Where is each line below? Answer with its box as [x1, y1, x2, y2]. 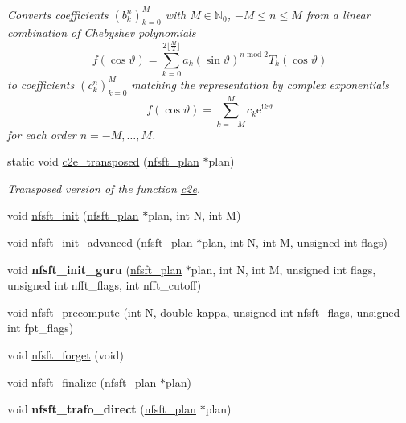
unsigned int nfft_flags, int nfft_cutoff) [7, 277, 202, 294]
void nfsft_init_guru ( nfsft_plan [7, 261, 182, 277]
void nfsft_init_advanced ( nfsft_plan [7, 234, 193, 251]
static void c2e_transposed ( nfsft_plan [7, 153, 199, 170]
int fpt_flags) [7, 319, 74, 336]
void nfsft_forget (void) [7, 347, 124, 363]
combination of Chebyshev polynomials [7, 24, 196, 41]
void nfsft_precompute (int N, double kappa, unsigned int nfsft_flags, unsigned [7, 303, 400, 320]
